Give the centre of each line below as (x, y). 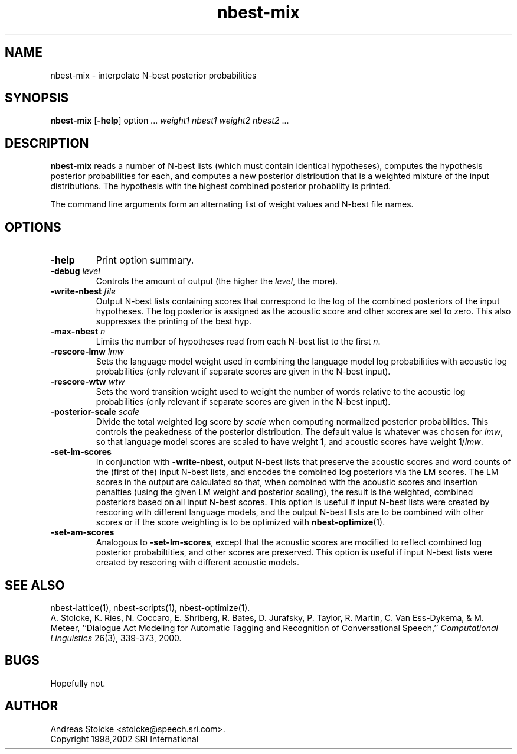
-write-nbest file (83, 291)
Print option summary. (145, 260)
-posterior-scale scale (95, 412)
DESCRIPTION (47, 143)
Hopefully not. (78, 683)
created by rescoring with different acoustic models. (197, 563)
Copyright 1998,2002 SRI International (125, 739)
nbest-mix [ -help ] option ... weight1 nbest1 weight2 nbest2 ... (170, 121)
